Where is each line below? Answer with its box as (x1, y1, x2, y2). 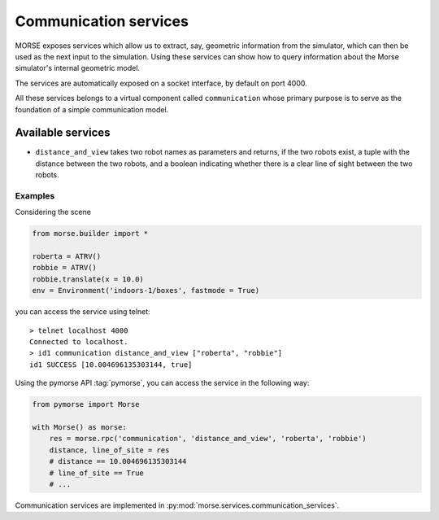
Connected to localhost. (29, 338, 128, 347)
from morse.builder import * (32, 229, 149, 238)
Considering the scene (15, 208, 91, 217)
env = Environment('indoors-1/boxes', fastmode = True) (32, 286, 260, 295)
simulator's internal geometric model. (15, 63, 141, 73)
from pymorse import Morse (32, 400, 140, 409)
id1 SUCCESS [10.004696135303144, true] (29, 360, 193, 369)
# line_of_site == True (49, 468, 144, 478)
